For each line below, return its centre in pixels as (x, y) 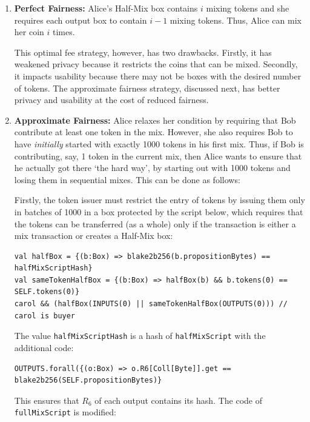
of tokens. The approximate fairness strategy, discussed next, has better (147, 88)
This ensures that (47, 400)
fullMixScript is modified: (65, 412)
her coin (29, 32)
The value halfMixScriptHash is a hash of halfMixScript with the (140, 336)
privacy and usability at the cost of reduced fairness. (111, 100)
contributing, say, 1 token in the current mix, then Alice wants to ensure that (158, 156)
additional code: (44, 347)
